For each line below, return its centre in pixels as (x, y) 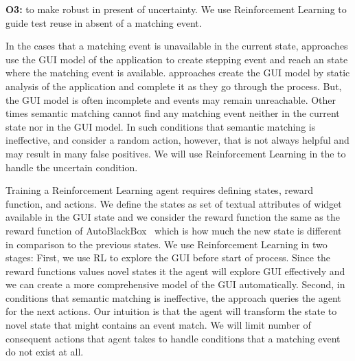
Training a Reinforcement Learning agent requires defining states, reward (160, 190)
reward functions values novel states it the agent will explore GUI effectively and (175, 271)
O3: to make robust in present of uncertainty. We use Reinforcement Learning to (176, 9)
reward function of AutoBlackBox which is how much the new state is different (174, 230)
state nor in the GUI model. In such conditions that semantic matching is (161, 126)
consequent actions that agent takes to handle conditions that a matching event (173, 338)
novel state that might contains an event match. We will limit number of (158, 325)
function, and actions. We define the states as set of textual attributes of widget (174, 203)
